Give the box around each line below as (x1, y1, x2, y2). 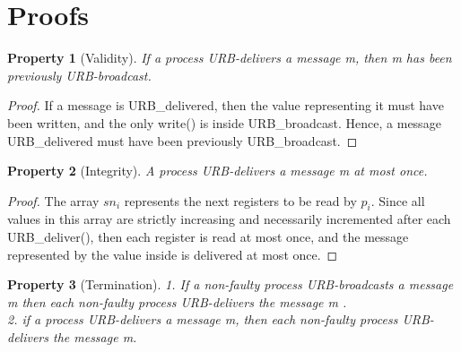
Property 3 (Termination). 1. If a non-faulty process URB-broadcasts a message (7, 275, 454, 294)
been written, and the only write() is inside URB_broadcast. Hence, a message (7, 113, 441, 132)
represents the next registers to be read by (124, 191, 357, 210)
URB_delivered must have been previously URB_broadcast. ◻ (7, 131, 358, 150)
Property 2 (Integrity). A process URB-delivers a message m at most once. (7, 161, 428, 180)
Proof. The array (7, 191, 100, 210)
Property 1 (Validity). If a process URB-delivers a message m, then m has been (7, 48, 452, 67)
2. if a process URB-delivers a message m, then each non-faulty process (7, 310, 398, 329)
